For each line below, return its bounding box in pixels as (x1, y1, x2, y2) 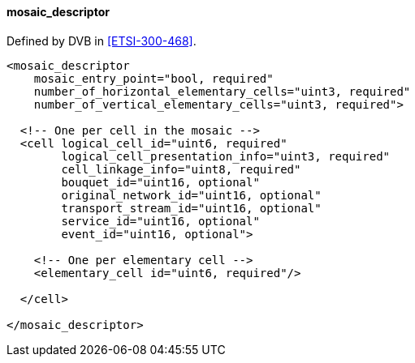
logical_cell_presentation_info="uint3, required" (61, 149, 391, 163)
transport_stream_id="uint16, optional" (61, 201, 322, 215)
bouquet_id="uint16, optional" (61, 175, 260, 189)
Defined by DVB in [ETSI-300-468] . (6, 33, 197, 48)
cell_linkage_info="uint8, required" (61, 162, 301, 176)
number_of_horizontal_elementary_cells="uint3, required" (33, 84, 411, 98)
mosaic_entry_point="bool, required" (33, 71, 274, 85)
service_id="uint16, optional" (61, 214, 260, 228)
